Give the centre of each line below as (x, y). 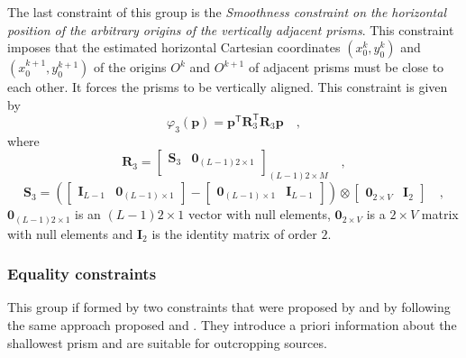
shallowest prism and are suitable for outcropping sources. (167, 342)
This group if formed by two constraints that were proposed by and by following (229, 307)
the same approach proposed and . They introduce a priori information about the (232, 325)
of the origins (130, 67)
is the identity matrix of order (234, 233)
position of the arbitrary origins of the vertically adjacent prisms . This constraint (231, 29)
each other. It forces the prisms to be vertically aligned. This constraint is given (228, 87)
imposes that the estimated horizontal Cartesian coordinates (174, 47)
